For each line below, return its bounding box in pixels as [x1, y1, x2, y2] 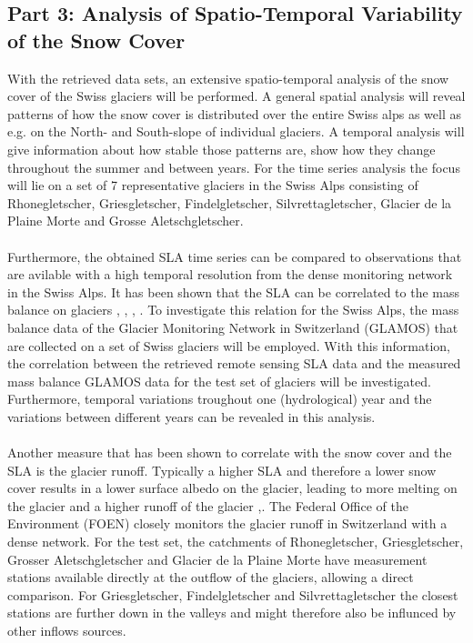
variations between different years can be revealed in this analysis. [7, 407, 376, 426]
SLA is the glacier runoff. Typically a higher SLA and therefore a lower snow [7, 460, 437, 479]
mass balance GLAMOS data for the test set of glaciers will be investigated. [7, 371, 431, 390]
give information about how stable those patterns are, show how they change [7, 139, 436, 158]
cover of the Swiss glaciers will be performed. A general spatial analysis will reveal [7, 86, 466, 105]
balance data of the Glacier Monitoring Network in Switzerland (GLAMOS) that [7, 317, 458, 337]
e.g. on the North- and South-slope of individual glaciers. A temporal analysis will [7, 122, 465, 141]
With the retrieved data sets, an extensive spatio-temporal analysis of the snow [7, 68, 449, 87]
